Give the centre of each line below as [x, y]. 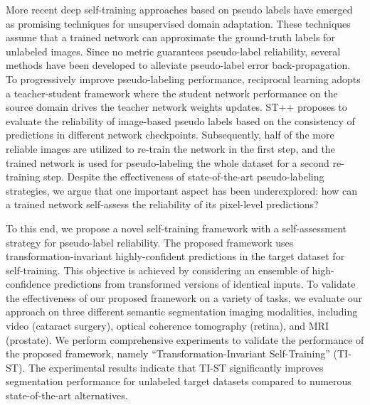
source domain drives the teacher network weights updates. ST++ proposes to [176, 107]
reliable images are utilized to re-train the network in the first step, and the [170, 148]
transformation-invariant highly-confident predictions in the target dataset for [175, 256]
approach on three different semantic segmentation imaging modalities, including [182, 312]
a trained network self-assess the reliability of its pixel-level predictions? [162, 204]
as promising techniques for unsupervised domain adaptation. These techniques [178, 23]
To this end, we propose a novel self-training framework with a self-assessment [176, 228]
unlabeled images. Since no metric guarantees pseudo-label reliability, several [173, 51]
